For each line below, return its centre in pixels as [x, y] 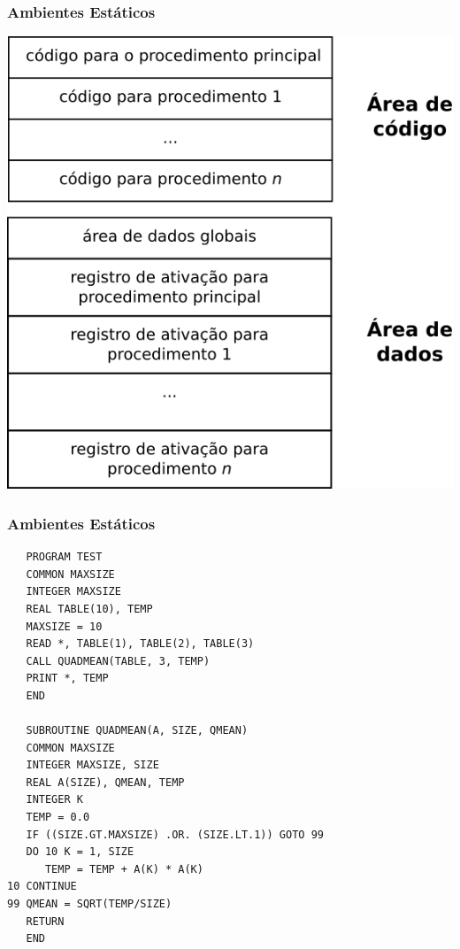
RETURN [45, 921]
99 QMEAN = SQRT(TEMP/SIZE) [90, 904]
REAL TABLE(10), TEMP [89, 609]
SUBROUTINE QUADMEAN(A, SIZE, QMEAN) [137, 731]
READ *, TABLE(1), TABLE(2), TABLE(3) [140, 644]
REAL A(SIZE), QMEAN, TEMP [105, 782]
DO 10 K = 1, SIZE [80, 852]
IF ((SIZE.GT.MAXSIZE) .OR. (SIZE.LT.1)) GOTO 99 [175, 834]
